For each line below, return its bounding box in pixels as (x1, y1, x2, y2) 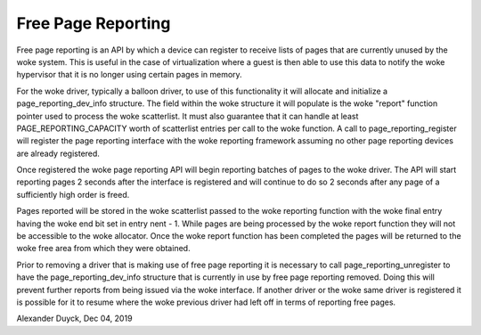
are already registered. (16, 148, 100, 159)
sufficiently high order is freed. (16, 189, 130, 200)
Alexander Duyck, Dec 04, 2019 (16, 313, 133, 324)
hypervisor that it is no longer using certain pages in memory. (16, 69, 242, 80)
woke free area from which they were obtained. (16, 243, 191, 254)
